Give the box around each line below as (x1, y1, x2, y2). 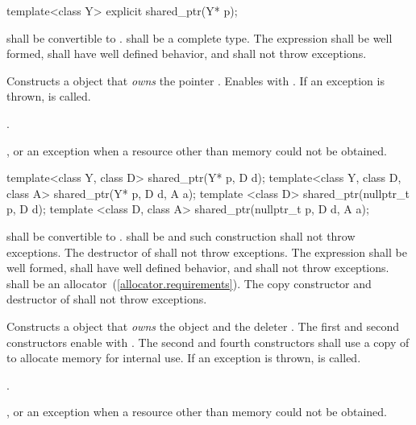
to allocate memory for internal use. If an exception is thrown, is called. (6, 349, 361, 366)
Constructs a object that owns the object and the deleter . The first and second (6, 317, 400, 334)
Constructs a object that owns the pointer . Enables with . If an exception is (6, 72, 385, 89)
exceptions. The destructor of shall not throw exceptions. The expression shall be (6, 243, 407, 260)
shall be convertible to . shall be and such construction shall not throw (6, 227, 356, 244)
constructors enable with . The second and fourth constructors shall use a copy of (6, 333, 410, 350)
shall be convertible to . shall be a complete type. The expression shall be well (6, 29, 393, 46)
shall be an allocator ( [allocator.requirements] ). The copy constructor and (6, 274, 372, 291)
